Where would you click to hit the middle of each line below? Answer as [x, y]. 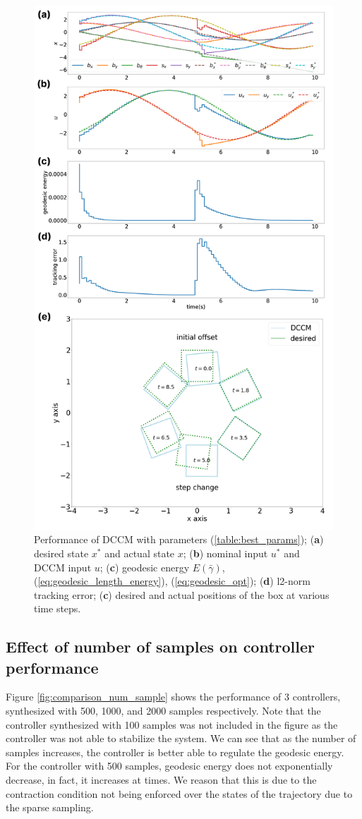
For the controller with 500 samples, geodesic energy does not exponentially [169, 766]
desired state [61, 553]
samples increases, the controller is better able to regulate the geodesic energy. [175, 752]
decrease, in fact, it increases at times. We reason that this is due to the [161, 780]
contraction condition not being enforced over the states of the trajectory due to [179, 793]
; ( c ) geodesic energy [145, 567]
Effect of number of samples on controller [161, 647]
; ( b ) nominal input [225, 553]
